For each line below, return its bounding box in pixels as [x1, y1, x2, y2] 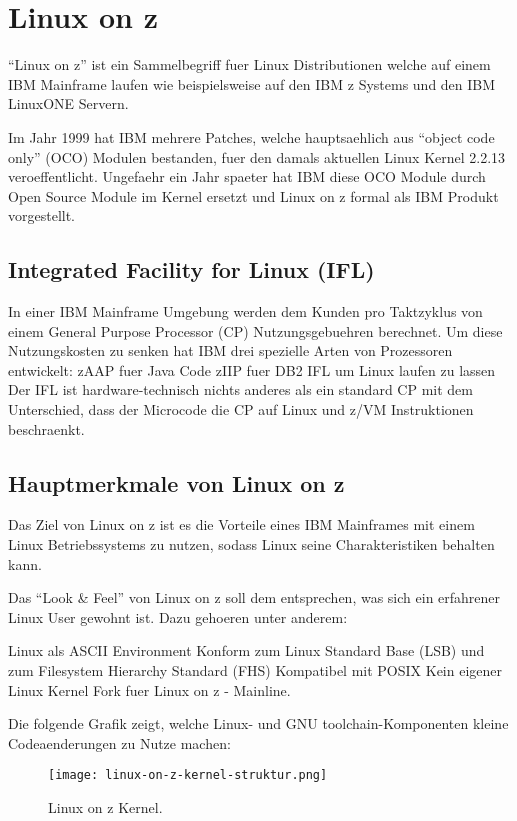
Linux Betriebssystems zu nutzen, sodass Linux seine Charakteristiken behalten [8, 534, 495, 555]
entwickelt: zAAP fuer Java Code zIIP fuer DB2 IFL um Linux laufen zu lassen [8, 359, 496, 380]
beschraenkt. [8, 418, 85, 439]
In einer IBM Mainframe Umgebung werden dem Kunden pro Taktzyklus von [8, 301, 483, 322]
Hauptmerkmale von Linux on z [8, 467, 345, 498]
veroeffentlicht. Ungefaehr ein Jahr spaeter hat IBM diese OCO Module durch [8, 166, 486, 187]
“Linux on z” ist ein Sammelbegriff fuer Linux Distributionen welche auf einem [8, 54, 491, 75]
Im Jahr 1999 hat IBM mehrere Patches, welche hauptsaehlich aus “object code [8, 126, 495, 147]
